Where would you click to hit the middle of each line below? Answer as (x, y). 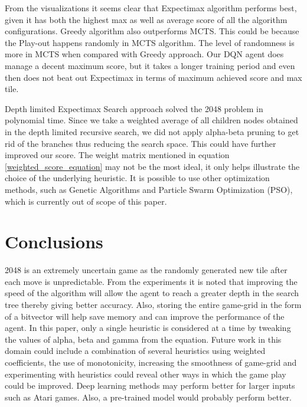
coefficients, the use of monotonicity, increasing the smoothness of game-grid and (151, 362)
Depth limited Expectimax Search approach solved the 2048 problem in (134, 108)
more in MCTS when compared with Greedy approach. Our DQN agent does (144, 54)
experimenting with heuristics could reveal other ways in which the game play (146, 374)
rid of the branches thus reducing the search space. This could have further (141, 143)
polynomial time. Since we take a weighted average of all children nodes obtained (151, 120)
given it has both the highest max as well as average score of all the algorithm (146, 19)
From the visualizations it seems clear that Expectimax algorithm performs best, (151, 8)
